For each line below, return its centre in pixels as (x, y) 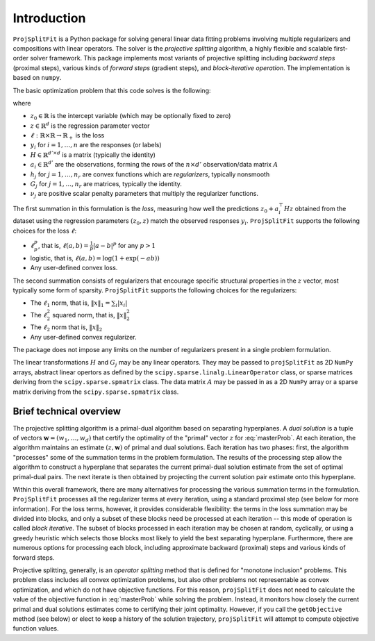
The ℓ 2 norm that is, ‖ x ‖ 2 (66, 328)
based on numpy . (37, 78)
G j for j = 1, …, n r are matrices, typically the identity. (106, 185)
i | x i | (122, 304)
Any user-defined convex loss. (74, 268)
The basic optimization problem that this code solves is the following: (112, 90)
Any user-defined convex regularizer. (83, 337)
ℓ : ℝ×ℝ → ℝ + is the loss (67, 136)
